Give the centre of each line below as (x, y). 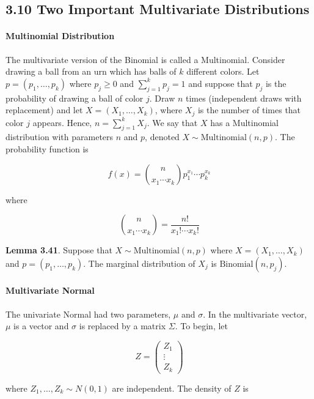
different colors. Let (223, 71)
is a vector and (41, 326)
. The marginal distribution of (139, 263)
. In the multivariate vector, (255, 314)
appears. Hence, (62, 122)
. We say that (172, 122)
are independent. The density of (172, 388)
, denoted (162, 137)
